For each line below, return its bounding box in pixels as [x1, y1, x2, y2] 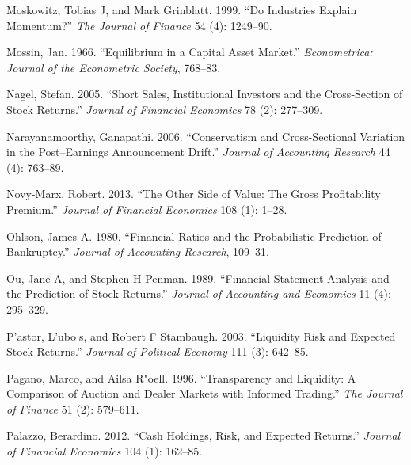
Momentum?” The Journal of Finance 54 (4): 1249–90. [6, 17, 272, 33]
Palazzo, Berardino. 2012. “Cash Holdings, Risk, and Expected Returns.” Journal [6, 427, 401, 444]
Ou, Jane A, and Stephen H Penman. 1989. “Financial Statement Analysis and [6, 269, 390, 286]
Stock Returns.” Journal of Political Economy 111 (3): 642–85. [6, 343, 309, 360]
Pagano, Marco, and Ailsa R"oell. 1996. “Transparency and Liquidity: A [6, 369, 356, 386]
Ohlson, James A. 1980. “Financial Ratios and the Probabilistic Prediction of [6, 227, 382, 244]
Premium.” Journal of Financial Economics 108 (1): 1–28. [6, 200, 287, 217]
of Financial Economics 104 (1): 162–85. [6, 443, 203, 459]
